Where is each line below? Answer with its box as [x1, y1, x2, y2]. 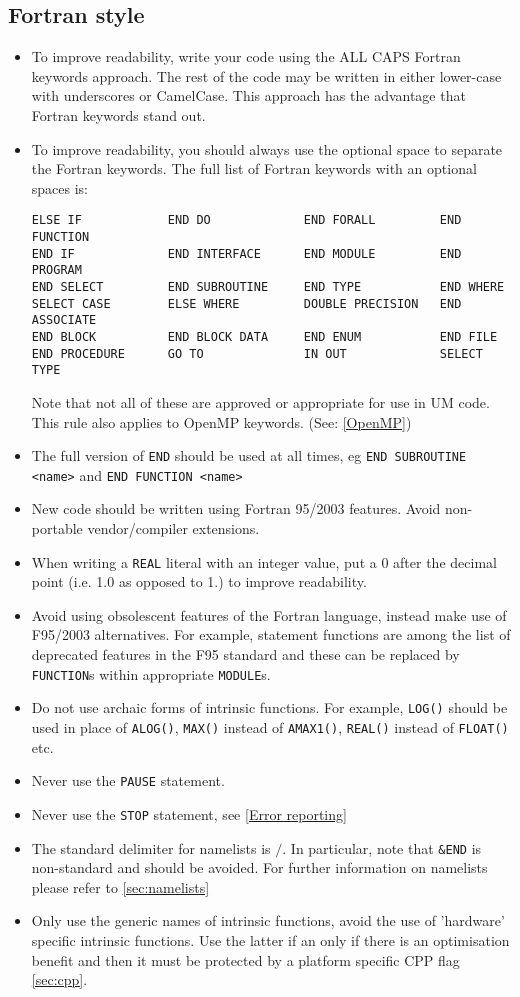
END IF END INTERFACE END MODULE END [31, 246, 462, 261]
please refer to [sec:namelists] [31, 876, 210, 897]
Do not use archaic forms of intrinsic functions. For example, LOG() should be [31, 697, 508, 718]
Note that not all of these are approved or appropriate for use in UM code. [31, 391, 490, 412]
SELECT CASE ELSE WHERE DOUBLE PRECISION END [31, 296, 462, 311]
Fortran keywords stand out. [31, 104, 206, 125]
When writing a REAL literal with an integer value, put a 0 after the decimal [31, 551, 497, 572]
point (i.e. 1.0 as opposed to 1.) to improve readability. [31, 571, 367, 592]
